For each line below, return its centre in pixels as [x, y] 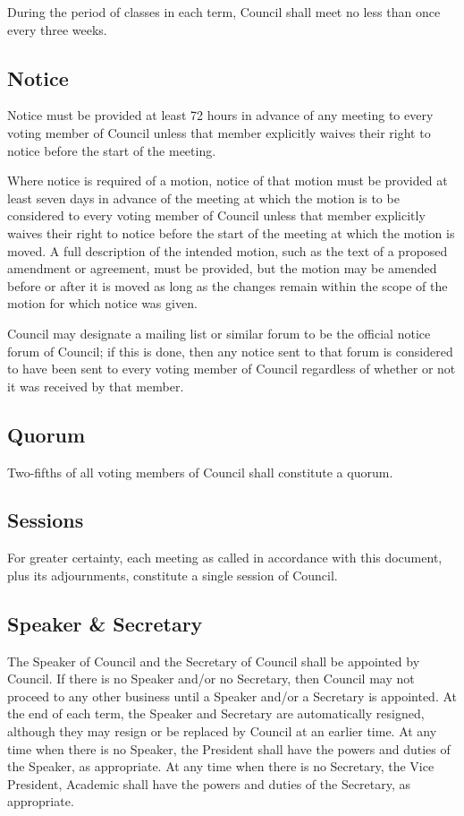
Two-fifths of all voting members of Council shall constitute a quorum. [200, 472]
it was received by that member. [96, 386]
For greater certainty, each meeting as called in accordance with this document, [225, 558]
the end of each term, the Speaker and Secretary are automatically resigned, [216, 713]
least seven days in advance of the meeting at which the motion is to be [203, 198]
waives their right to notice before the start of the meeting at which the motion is [231, 232]
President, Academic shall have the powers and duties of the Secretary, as [209, 783]
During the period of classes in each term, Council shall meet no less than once [224, 12]
